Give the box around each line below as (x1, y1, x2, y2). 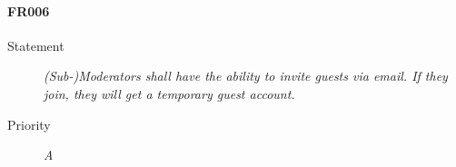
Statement (7, 35, 64, 54)
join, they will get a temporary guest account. (44, 83, 295, 103)
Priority (7, 114, 51, 133)
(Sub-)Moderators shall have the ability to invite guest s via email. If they (44, 66, 448, 85)
